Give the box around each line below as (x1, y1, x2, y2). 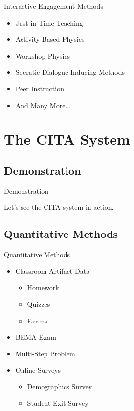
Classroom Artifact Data (15, 265, 90, 276)
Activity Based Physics (15, 34, 85, 44)
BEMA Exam (15, 332, 56, 342)
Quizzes (27, 298, 50, 309)
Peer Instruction (15, 83, 64, 93)
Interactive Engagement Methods (4, 1, 103, 11)
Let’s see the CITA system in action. (4, 202, 114, 212)
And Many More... (15, 100, 71, 110)
